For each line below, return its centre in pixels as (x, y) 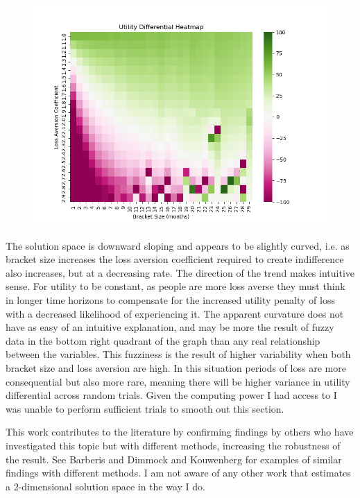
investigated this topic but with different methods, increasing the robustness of (173, 445)
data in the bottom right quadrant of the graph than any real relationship (163, 340)
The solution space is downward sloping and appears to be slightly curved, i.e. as (178, 245)
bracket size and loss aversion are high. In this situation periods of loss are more (176, 367)
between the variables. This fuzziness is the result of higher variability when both (178, 354)
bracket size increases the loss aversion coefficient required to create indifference (175, 259)
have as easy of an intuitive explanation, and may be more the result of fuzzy (170, 327)
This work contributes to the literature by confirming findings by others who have (180, 432)
